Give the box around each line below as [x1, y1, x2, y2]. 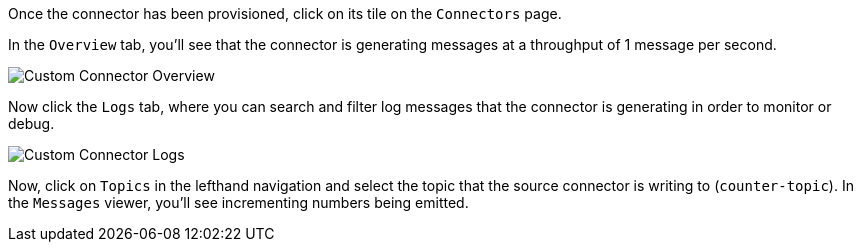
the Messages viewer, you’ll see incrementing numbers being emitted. [8, 194, 469, 211]
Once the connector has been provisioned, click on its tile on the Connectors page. [8, 5, 562, 22]
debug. [8, 115, 55, 132]
